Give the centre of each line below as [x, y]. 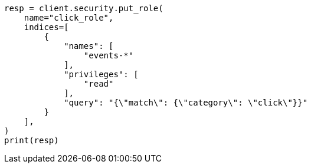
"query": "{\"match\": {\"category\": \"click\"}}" [186, 103]
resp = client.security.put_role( [84, 8]
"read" [99, 84]
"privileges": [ [101, 74]
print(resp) [32, 140]
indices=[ [46, 27]
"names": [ [89, 46]
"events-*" [109, 55]
